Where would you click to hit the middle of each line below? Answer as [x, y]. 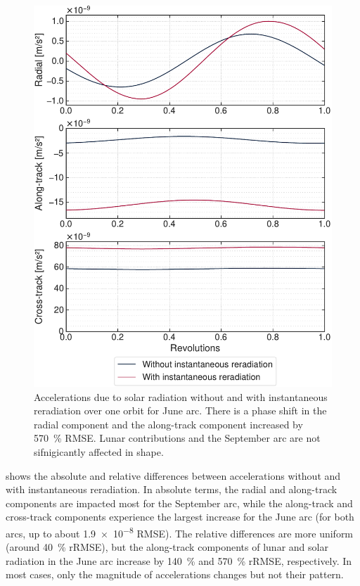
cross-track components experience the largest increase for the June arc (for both [180, 517]
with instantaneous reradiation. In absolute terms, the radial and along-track [172, 489]
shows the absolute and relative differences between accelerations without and [173, 475]
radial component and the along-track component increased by [168, 424]
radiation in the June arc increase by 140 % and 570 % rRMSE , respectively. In [179, 560]
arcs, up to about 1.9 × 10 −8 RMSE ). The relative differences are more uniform [180, 532]
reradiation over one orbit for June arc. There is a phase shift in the [180, 410]
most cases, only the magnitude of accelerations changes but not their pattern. [175, 574]
